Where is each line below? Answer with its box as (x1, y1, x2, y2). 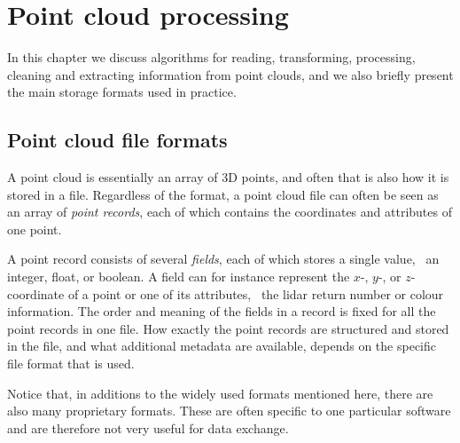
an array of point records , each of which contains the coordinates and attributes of (7, 202, 452, 221)
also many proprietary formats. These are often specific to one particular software (7, 401, 451, 420)
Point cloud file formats (7, 126, 228, 154)
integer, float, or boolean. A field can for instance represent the (7, 267, 350, 286)
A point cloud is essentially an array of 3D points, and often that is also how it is (7, 168, 449, 186)
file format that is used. (7, 354, 135, 373)
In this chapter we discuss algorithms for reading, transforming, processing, (7, 48, 416, 67)
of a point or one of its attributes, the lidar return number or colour (67, 284, 444, 303)
